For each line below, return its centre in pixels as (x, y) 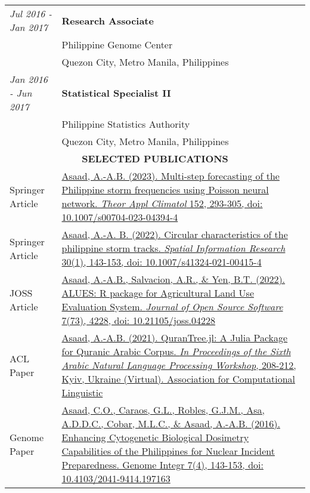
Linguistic (82, 392)
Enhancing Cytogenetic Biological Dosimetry (155, 437)
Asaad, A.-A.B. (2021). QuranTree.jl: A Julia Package (175, 338)
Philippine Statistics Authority (126, 124)
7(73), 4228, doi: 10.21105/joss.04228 (139, 320)
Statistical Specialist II (116, 93)
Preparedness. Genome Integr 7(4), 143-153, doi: (162, 465)
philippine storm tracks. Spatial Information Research (173, 248)
